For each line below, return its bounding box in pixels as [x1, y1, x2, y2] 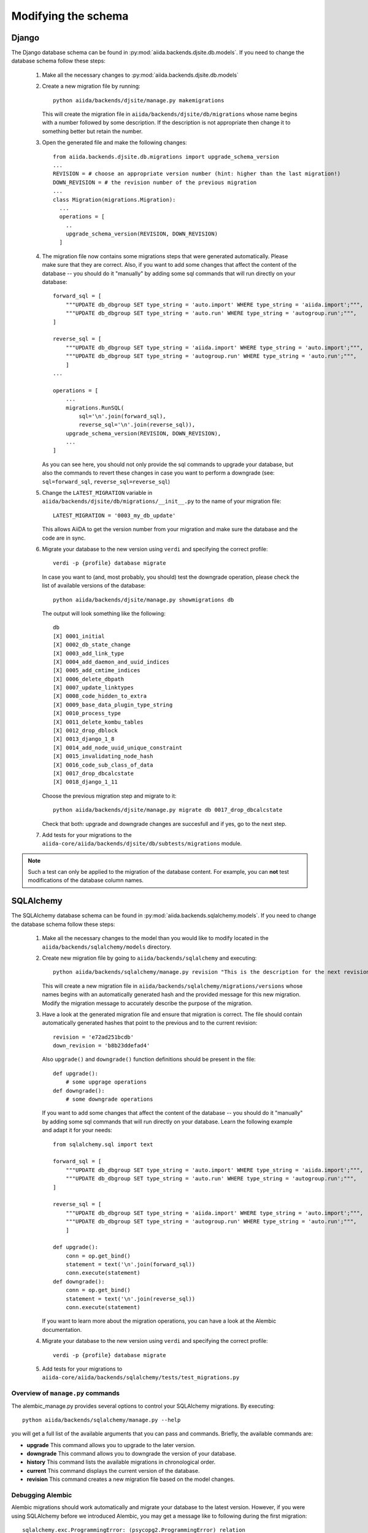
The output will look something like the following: [42, 610, 166, 617]
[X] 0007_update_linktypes [53, 684, 134, 691]
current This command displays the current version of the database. [26, 1467, 200, 1474]
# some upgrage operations [65, 1079, 147, 1085]
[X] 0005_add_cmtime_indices [53, 667, 140, 674]
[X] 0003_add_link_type [53, 650, 125, 657]
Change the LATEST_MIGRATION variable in [42, 489, 153, 497]
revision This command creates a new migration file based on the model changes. [26, 1475, 236, 1483]
